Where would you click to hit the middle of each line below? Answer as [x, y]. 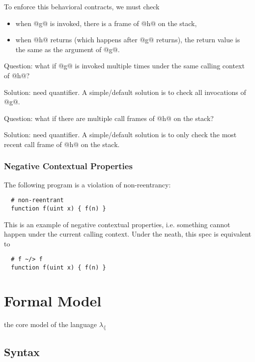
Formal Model [53, 300]
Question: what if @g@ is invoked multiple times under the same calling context [124, 66]
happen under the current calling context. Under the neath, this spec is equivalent [128, 234]
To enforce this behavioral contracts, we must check [82, 6]
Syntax [22, 352]
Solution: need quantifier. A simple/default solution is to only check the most [120, 135]
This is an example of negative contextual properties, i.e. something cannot [117, 224]
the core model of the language [51, 324]
